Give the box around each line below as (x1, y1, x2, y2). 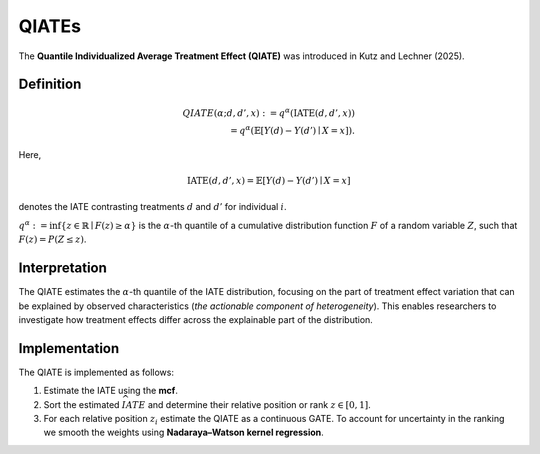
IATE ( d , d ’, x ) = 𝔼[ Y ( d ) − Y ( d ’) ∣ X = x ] (186, 175, 351, 187)
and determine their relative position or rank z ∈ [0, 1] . (147, 398, 372, 410)
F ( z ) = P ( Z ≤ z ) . (18, 233, 87, 245)
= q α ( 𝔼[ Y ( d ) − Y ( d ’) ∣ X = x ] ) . (230, 123, 355, 137)
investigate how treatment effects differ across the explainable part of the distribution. (18, 313, 374, 325)
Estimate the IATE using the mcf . (43, 385, 179, 397)
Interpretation (18, 260, 107, 277)
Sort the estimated (43, 398, 120, 410)
